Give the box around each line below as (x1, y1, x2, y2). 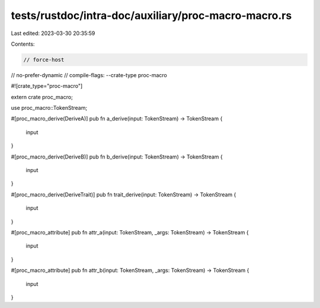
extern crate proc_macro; (11, 93, 73, 100)
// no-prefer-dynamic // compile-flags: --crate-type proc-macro (11, 71, 167, 78)
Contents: (11, 40, 35, 47)
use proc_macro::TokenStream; (11, 104, 88, 112)
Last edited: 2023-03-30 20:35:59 (11, 30, 95, 37)
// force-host (23, 56, 65, 63)
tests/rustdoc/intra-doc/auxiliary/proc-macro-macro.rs (11, 9, 292, 22)
